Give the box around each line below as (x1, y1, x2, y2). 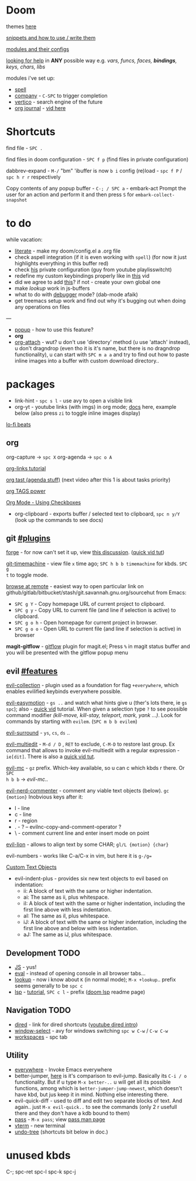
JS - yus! (14, 964, 37, 970)
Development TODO (6, 948, 81, 958)
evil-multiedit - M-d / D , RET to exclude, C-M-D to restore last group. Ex (6, 740, 176, 747)
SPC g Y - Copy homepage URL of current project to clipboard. (14, 600, 166, 607)
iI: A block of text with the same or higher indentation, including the (23, 900, 185, 907)
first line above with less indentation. (23, 906, 112, 913)
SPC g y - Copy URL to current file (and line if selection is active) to (14, 607, 176, 614)
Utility (6, 1050, 29, 1060)
